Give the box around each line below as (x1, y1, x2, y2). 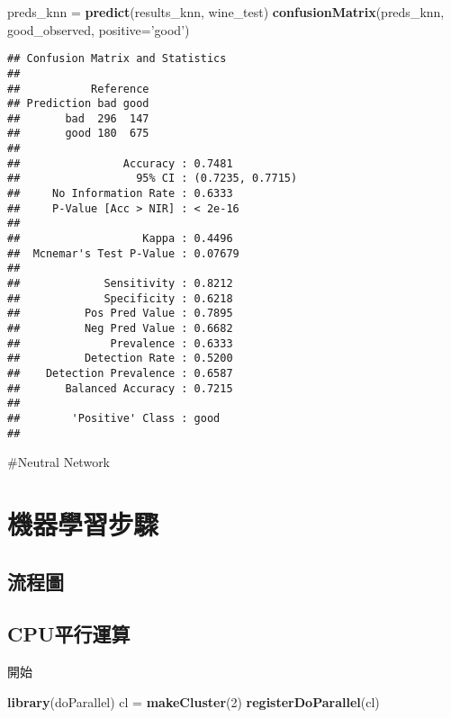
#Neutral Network (7, 453, 111, 471)
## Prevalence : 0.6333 (7, 337, 233, 350)
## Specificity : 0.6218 (7, 292, 233, 305)
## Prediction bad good (7, 97, 149, 111)
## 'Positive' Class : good (7, 411, 221, 425)
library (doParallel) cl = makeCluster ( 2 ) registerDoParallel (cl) (7, 692, 380, 711)
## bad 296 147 (7, 112, 149, 125)
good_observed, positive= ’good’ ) (7, 20, 190, 39)
